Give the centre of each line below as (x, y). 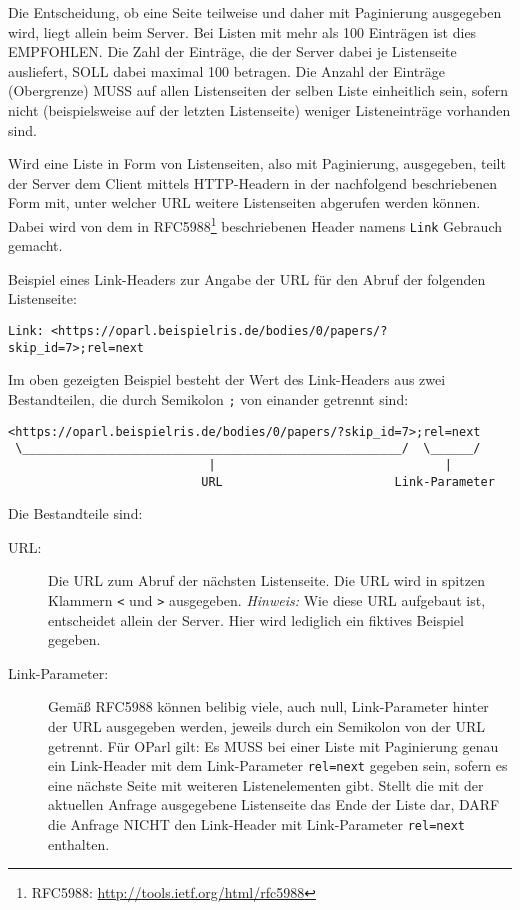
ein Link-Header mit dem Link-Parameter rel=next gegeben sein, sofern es (278, 765)
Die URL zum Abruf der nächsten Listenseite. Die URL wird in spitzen (266, 580)
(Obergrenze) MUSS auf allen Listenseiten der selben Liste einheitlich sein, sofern (258, 90)
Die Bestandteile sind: (75, 513)
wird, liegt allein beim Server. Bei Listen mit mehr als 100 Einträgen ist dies (242, 31)
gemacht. (35, 245)
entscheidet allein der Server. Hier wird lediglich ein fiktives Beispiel (256, 619)
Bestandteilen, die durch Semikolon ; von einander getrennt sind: (208, 398)
